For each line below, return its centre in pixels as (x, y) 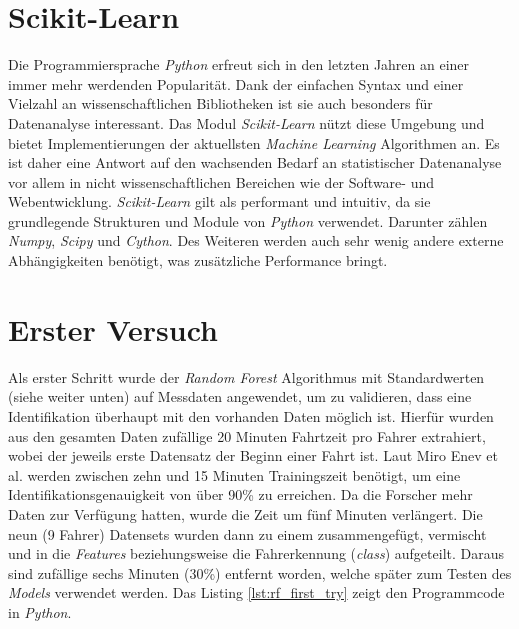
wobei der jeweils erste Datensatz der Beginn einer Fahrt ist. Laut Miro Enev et (253, 455)
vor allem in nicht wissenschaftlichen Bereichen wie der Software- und (221, 181)
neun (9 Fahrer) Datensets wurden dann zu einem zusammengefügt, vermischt (247, 533)
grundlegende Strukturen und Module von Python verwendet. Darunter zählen (248, 220)
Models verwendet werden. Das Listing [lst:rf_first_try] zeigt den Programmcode (256, 592)
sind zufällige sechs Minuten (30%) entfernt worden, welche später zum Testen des (260, 572)
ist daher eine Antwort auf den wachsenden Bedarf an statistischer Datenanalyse (255, 162)
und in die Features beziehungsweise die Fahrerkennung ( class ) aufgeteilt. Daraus (256, 553)
